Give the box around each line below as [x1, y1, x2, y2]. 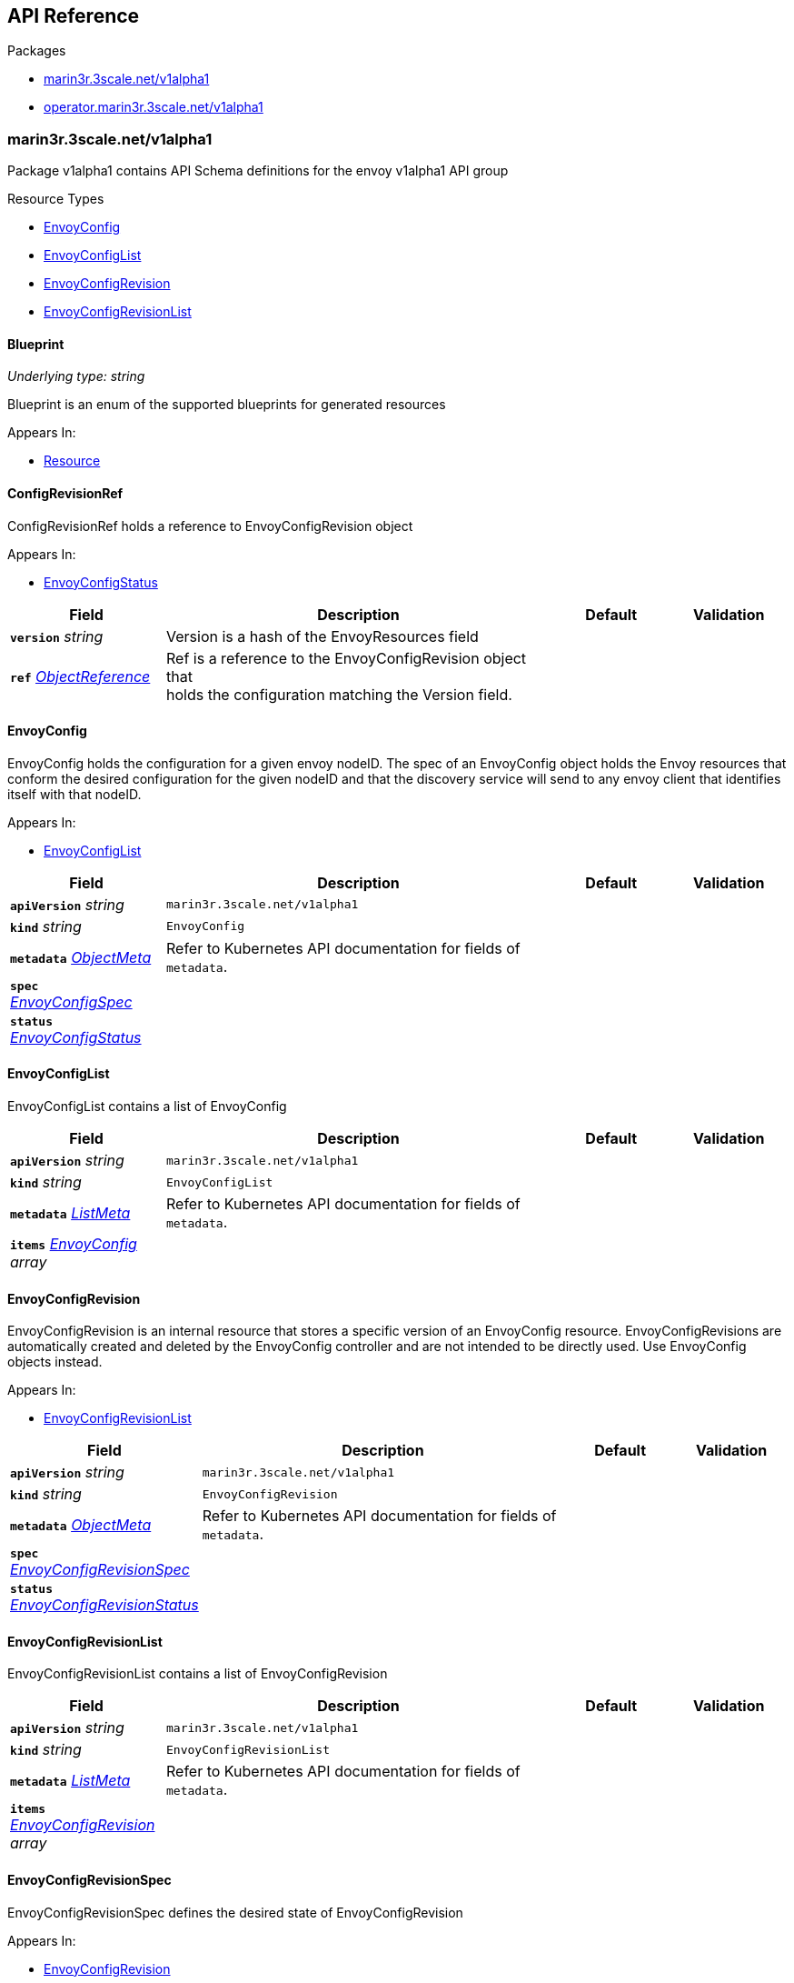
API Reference [7, 5, 140, 27]
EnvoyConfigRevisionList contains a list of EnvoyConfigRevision [7, 1666, 388, 1682]
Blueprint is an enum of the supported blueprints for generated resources [7, 396, 446, 413]
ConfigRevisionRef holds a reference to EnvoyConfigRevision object [7, 517, 413, 534]
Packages [7, 43, 66, 59]
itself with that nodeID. [7, 786, 142, 802]
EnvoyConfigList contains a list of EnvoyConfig [7, 1098, 287, 1115]
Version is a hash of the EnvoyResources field [166, 626, 479, 646]
